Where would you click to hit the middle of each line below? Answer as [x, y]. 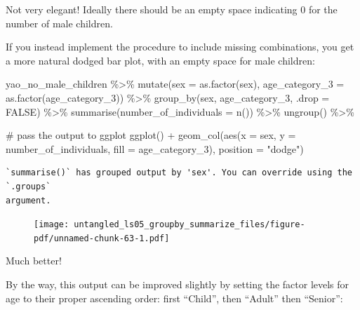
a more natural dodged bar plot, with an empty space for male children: [160, 60]
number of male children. [59, 23]
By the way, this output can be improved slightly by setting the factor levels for [178, 284]
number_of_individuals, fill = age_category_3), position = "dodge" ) [155, 148]
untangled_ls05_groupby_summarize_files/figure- [189, 225]
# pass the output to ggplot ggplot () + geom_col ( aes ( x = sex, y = [151, 135]
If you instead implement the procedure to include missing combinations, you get [180, 47]
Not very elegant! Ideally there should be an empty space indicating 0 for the [172, 9]
